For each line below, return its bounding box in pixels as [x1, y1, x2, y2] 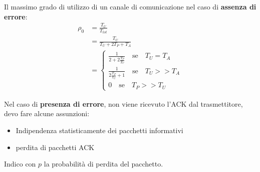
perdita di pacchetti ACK [16, 142, 95, 152]
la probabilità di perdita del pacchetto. [44, 159, 163, 169]
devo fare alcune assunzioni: [4, 108, 90, 119]
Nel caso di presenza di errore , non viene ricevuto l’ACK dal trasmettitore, [4, 98, 243, 109]
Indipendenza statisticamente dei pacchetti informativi [16, 125, 183, 135]
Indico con [4, 159, 36, 169]
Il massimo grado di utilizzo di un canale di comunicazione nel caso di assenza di [4, 1, 256, 11]
